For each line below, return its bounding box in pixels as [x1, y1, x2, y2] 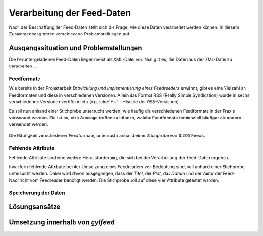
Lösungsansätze [9, 203, 61, 211]
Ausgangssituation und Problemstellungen [9, 44, 142, 52]
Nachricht [9, 177, 29, 183]
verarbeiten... [9, 63, 36, 69]
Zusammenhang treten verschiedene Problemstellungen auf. [9, 31, 131, 36]
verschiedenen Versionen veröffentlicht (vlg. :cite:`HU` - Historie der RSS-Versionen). [9, 99, 180, 105]
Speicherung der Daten [9, 189, 65, 196]
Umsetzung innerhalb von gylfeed [9, 219, 115, 227]
